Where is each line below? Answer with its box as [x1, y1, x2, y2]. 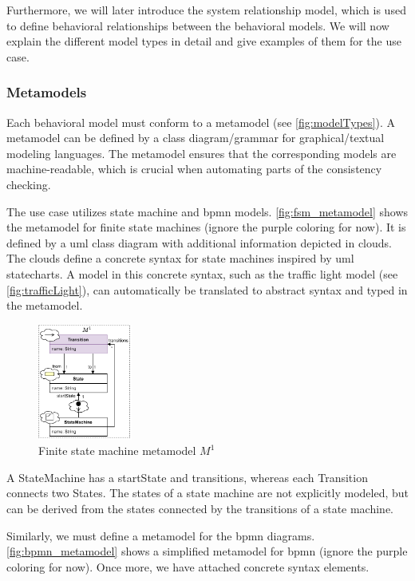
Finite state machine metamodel [38, 442, 196, 459]
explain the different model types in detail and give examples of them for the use [6, 33, 401, 49]
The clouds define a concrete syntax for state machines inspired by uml [6, 250, 354, 267]
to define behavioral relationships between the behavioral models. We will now [6, 17, 389, 34]
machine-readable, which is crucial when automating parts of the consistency [6, 160, 382, 177]
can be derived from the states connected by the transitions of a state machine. [6, 500, 394, 517]
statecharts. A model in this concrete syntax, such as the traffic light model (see [6, 265, 398, 282]
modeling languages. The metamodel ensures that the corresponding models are [6, 144, 397, 161]
